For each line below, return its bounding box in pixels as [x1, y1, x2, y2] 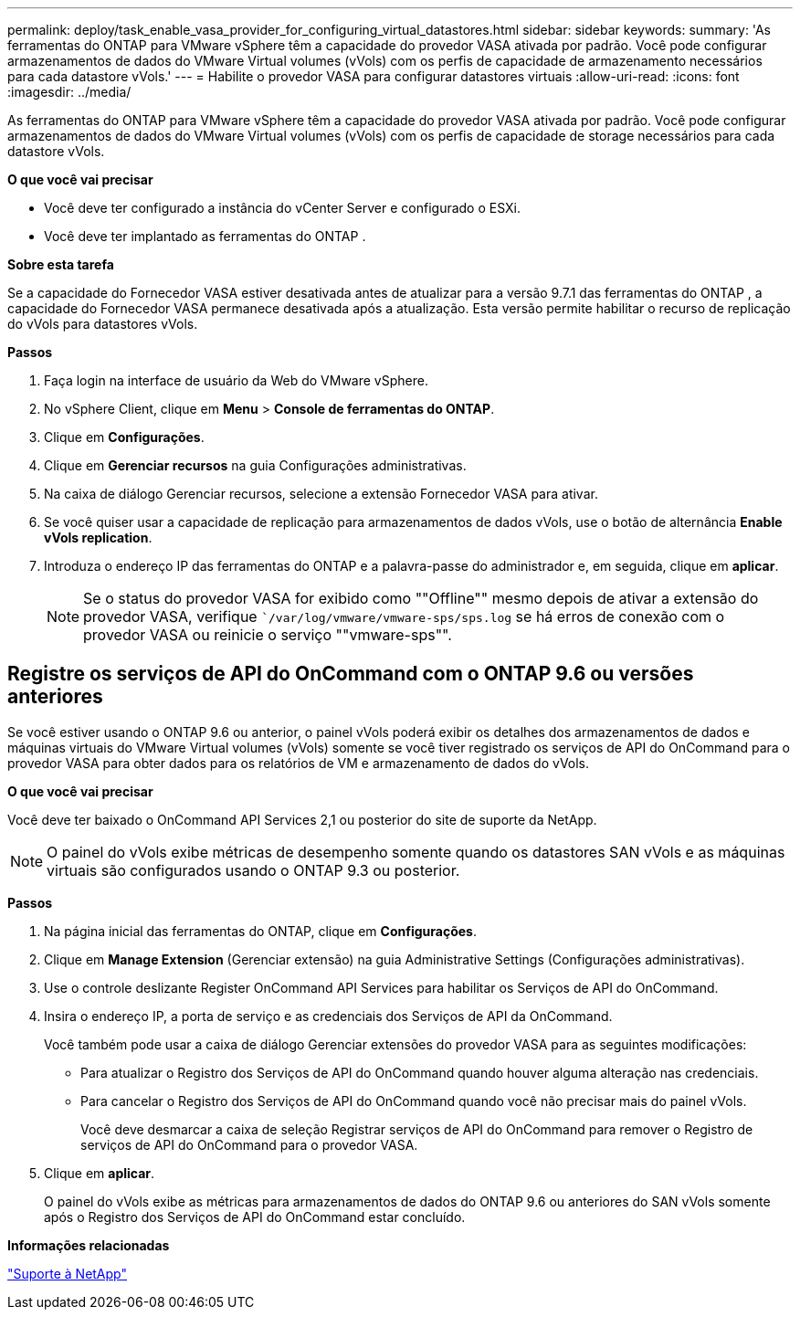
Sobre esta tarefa [7, 257, 114, 272]
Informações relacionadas [7, 1237, 170, 1253]
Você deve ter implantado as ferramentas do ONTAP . [44, 228, 366, 244]
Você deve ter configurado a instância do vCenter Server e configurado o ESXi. [44, 200, 521, 216]
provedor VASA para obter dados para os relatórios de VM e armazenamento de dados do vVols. [7, 754, 590, 771]
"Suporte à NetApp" [7, 1265, 127, 1281]
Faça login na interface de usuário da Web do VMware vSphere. [44, 373, 428, 388]
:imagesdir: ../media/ [7, 84, 132, 100]
